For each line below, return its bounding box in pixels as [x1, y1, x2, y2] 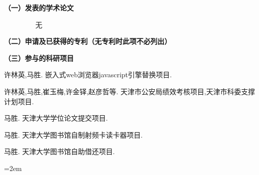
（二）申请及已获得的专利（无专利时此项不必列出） [4, 36, 171, 46]
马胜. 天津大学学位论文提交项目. [4, 113, 108, 123]
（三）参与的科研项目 [4, 52, 74, 63]
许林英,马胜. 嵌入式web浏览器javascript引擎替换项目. [4, 69, 172, 80]
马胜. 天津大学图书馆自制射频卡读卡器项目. [4, 129, 143, 140]
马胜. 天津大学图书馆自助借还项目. [4, 146, 115, 157]
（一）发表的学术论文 [4, 2, 74, 12]
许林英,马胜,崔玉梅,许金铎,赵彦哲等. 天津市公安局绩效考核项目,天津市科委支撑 [4, 86, 256, 96]
